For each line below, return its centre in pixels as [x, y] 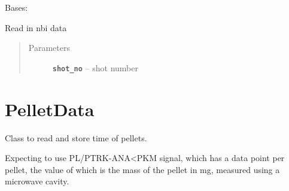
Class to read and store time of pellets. [76, 137]
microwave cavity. [37, 181]
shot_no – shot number [95, 67]
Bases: [16, 7]
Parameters [49, 48]
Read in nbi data [36, 27]
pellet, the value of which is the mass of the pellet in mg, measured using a [142, 169]
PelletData [50, 109]
